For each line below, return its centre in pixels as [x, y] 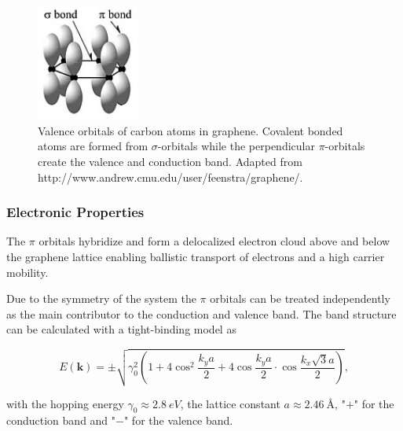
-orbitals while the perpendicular [236, 146]
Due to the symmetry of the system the [101, 298]
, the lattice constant [230, 403]
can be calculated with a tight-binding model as [121, 329]
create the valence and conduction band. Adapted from [170, 161]
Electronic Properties [75, 212]
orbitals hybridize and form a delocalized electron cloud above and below [214, 241]
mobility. [27, 272]
